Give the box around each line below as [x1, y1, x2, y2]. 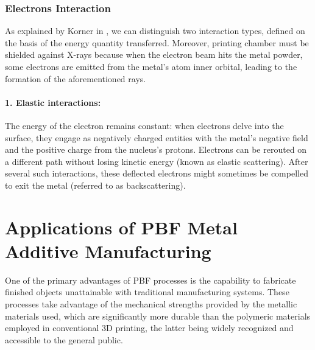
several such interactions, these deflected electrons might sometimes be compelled [5, 167, 308, 180]
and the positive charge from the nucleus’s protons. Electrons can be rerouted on [5, 143, 307, 156]
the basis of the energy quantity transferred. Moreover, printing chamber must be [5, 36, 309, 49]
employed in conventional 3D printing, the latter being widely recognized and [5, 321, 294, 334]
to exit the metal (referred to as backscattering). [5, 178, 186, 191]
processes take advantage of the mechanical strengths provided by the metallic [5, 298, 297, 310]
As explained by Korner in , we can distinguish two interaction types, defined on [5, 24, 305, 37]
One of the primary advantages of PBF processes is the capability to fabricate [5, 273, 296, 286]
